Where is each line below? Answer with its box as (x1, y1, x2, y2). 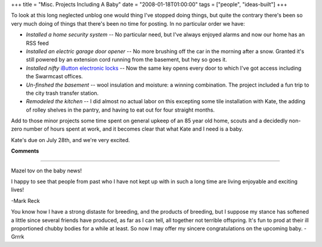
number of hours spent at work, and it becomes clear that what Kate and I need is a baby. (23, 125, 244, 132)
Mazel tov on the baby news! (11, 167, 82, 174)
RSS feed (26, 39, 49, 47)
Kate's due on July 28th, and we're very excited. (11, 136, 131, 143)
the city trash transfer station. (26, 89, 99, 97)
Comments (11, 147, 39, 155)
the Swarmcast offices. (26, 73, 83, 80)
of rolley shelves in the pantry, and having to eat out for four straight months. (26, 106, 215, 113)
